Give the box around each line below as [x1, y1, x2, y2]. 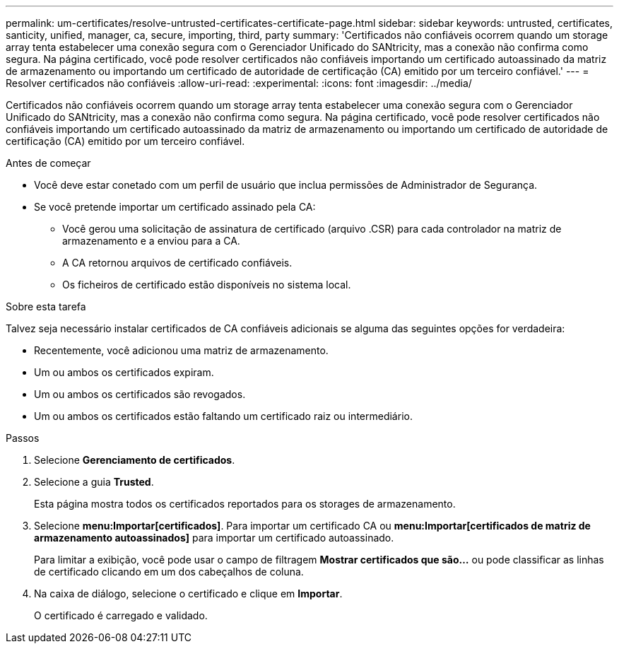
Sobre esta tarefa [6, 300, 86, 312]
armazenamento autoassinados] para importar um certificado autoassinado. [34, 532, 394, 544]
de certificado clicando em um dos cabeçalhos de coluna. [34, 566, 304, 578]
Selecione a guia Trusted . [34, 476, 154, 488]
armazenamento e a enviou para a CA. [62, 235, 240, 247]
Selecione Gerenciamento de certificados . [34, 454, 235, 466]
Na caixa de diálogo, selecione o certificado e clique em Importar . [34, 587, 343, 600]
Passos [6, 432, 40, 444]
